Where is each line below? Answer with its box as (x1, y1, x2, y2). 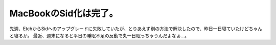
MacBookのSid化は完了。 (9, 8, 119, 19)
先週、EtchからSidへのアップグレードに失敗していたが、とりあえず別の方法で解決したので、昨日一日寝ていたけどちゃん (9, 26, 263, 32)
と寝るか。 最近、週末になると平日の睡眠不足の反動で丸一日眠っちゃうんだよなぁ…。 (9, 32, 189, 38)
